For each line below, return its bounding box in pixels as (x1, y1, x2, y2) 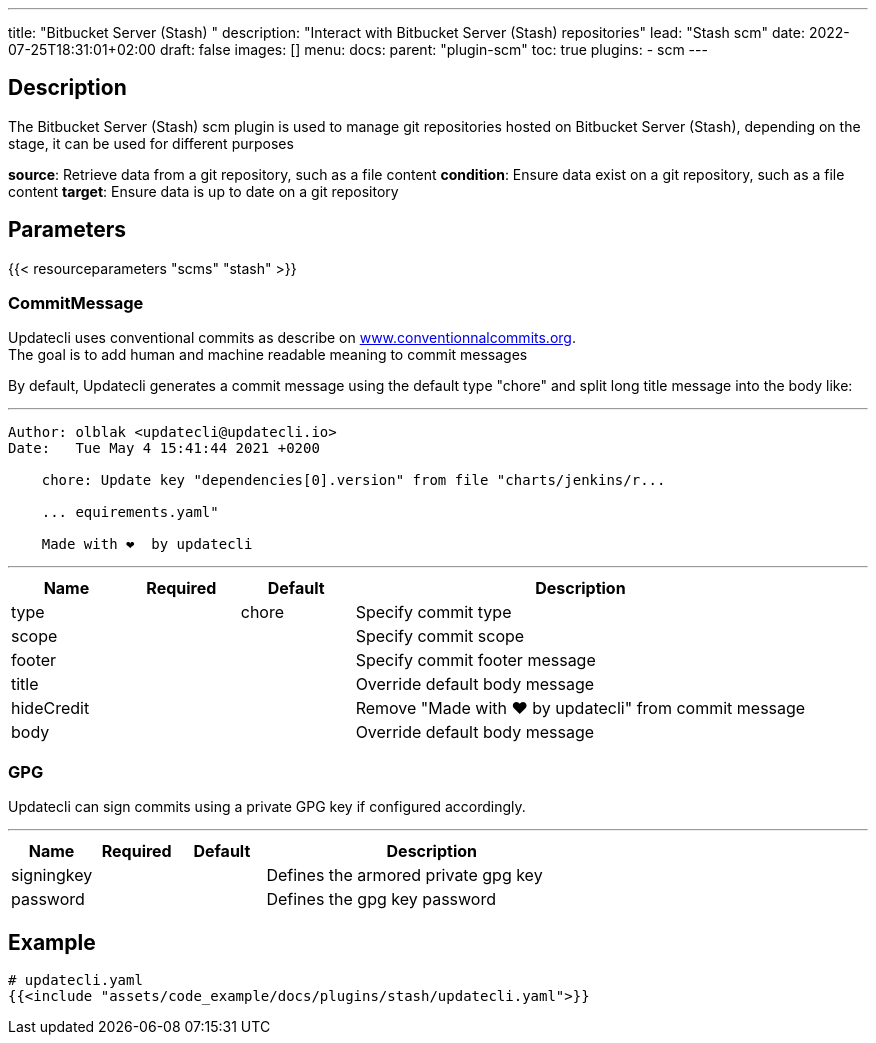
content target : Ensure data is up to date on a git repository (8, 182, 399, 200)
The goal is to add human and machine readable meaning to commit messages (8, 346, 528, 364)
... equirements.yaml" (41, 504, 219, 521)
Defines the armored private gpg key (266, 865, 543, 886)
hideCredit (11, 698, 90, 719)
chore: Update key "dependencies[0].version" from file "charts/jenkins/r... (41, 472, 666, 489)
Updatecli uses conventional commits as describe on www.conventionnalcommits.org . (8, 329, 576, 347)
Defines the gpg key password (266, 889, 496, 910)
